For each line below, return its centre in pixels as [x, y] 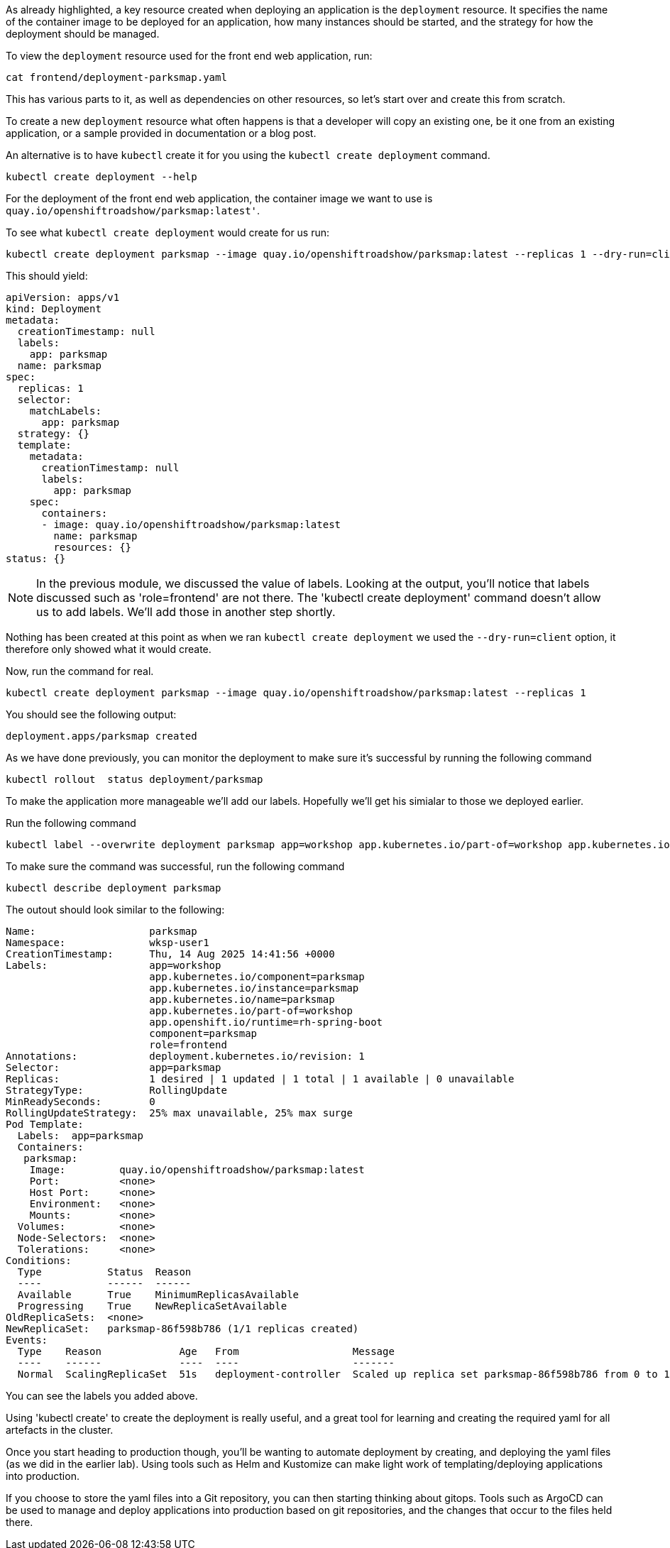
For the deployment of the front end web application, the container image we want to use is [219, 198]
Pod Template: [45, 1124]
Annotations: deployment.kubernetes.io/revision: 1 [185, 1056]
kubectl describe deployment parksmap [114, 888]
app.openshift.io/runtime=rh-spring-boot [266, 1022]
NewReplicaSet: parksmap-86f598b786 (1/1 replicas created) [182, 1329]
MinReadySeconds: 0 [81, 1102]
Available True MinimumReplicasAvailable [158, 1295]
